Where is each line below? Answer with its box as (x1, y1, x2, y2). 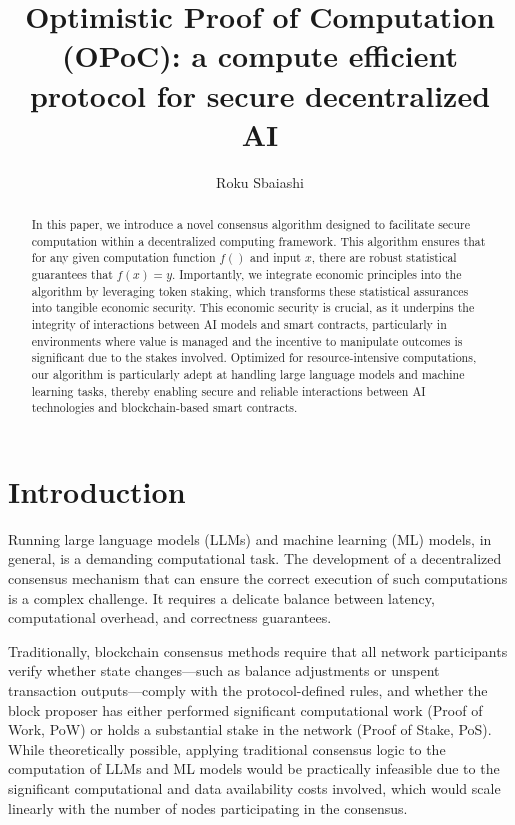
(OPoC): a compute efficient (62, 35, 458, 76)
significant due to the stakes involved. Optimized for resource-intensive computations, (31, 349, 477, 366)
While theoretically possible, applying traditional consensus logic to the (8, 738, 446, 759)
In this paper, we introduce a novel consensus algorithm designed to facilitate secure (31, 216, 470, 233)
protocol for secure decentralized (29, 74, 491, 115)
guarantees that (31, 266, 113, 283)
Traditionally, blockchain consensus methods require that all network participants (8, 640, 508, 661)
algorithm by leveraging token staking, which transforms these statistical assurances (31, 282, 469, 299)
